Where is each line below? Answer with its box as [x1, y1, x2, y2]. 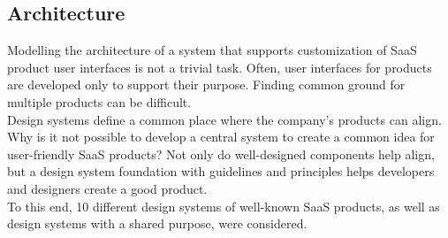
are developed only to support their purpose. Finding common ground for [7, 75, 406, 94]
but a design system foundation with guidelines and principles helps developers [7, 162, 435, 180]
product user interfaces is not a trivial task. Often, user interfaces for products [7, 58, 432, 76]
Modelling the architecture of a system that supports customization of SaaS [7, 41, 417, 59]
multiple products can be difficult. [7, 92, 192, 111]
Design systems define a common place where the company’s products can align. [7, 110, 442, 128]
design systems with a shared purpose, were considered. [7, 214, 308, 233]
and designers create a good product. [7, 179, 208, 197]
